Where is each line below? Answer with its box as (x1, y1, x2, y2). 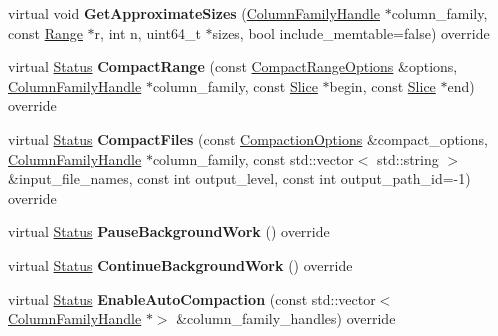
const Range (8, 22, 83, 43)
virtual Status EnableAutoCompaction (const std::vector (8, 288, 376, 309)
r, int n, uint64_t (94, 22, 201, 43)
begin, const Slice (329, 75, 436, 96)
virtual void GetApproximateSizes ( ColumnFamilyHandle (8, 3, 380, 23)
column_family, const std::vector (152, 148, 354, 169)
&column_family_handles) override (176, 308, 396, 329)
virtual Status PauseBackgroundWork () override (8, 221, 330, 242)
